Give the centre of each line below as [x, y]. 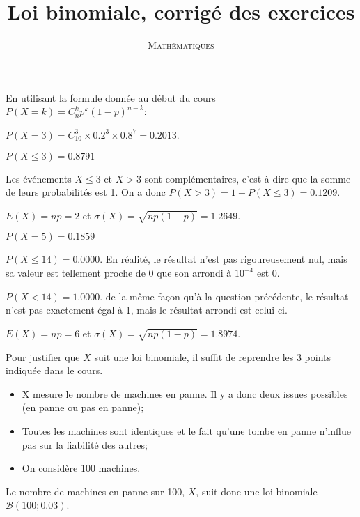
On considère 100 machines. [81, 468]
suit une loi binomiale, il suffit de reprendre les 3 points [212, 356]
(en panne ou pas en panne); [83, 407]
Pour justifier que [43, 356]
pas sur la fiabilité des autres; [85, 444]
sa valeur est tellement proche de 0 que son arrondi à [119, 273]
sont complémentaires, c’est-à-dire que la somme [248, 178]
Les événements [39, 178]
